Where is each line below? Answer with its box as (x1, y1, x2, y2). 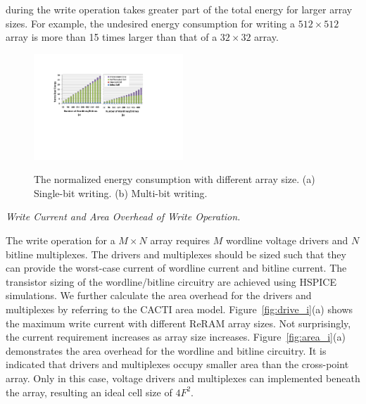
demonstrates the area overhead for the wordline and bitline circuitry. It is (6, 343, 327, 358)
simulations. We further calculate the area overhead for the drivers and (6, 288, 312, 303)
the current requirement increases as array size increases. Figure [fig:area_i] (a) (6, 329, 346, 344)
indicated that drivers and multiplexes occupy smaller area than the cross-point (6, 357, 349, 372)
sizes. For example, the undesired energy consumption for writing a (6, 15, 295, 30)
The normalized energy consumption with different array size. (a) (34, 172, 315, 187)
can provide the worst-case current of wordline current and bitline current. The (6, 260, 347, 275)
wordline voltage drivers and (225, 232, 348, 247)
